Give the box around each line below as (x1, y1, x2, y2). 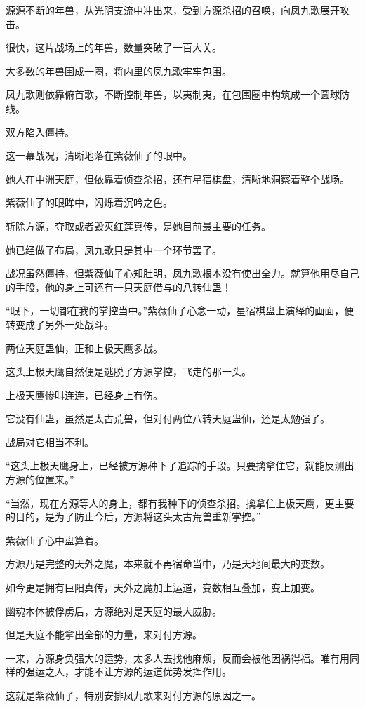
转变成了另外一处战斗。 (6, 316, 114, 331)
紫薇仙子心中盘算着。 (6, 532, 104, 547)
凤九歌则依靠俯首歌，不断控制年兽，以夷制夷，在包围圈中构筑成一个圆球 (6, 87, 340, 102)
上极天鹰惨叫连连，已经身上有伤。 (6, 387, 163, 402)
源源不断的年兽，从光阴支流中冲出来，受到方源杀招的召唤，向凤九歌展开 (6, 3, 340, 17)
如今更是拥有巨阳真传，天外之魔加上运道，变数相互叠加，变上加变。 (6, 580, 320, 595)
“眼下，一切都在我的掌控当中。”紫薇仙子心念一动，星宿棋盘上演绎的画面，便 (6, 303, 354, 318)
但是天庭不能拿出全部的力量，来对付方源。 (6, 627, 202, 642)
